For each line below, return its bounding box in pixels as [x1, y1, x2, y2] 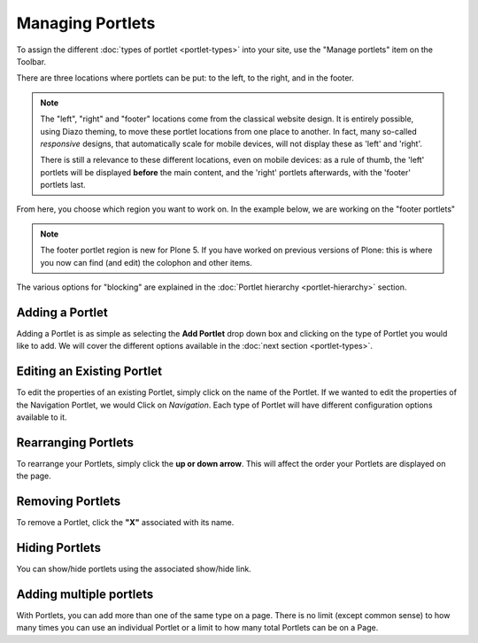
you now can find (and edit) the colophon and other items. [40, 257, 252, 267]
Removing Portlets [16, 494, 121, 509]
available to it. [16, 412, 67, 422]
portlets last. [40, 180, 86, 190]
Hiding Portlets [16, 540, 102, 555]
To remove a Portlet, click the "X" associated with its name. [16, 517, 235, 528]
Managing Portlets [16, 13, 156, 33]
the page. [16, 470, 52, 482]
